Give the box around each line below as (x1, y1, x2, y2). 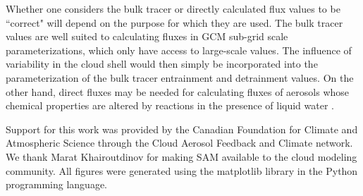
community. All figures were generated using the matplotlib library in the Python (6, 163, 358, 178)
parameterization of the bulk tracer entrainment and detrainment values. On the (6, 70, 354, 85)
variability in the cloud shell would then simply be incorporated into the (6, 56, 318, 71)
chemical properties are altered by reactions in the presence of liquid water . (6, 98, 334, 113)
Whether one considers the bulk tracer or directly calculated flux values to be (6, 1, 340, 16)
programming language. (6, 177, 107, 192)
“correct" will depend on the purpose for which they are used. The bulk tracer (6, 15, 343, 30)
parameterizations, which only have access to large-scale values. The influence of (6, 42, 352, 57)
